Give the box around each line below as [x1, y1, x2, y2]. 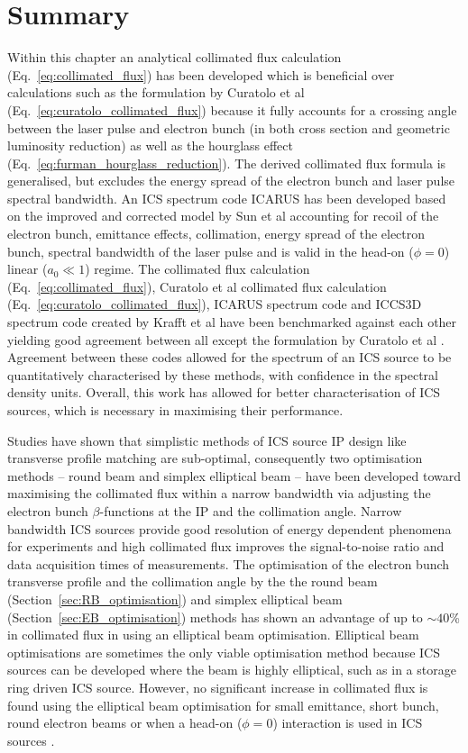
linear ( [7, 259, 48, 278]
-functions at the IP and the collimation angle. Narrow [99, 501, 402, 520]
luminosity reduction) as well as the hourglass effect [7, 136, 293, 155]
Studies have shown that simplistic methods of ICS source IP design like [7, 431, 407, 449]
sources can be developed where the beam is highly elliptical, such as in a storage [7, 660, 456, 679]
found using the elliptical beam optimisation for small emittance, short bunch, [7, 695, 439, 714]
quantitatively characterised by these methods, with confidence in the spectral [7, 365, 438, 384]
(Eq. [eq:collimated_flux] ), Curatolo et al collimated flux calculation [7, 277, 387, 295]
